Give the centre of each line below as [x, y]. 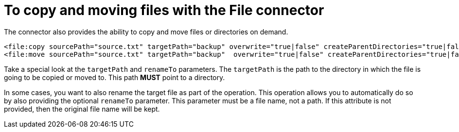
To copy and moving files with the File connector [164, 10]
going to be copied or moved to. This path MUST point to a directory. [115, 77]
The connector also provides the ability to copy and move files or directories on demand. [146, 32]
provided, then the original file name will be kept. [82, 109]
